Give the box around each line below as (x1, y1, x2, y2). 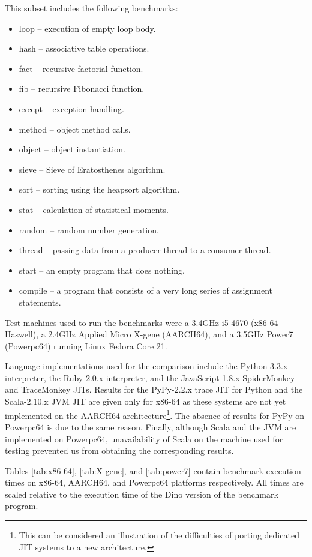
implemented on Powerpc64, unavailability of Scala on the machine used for (5, 432, 283, 445)
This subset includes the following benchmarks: (5, 2, 178, 14)
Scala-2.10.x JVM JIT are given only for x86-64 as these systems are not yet (5, 395, 286, 408)
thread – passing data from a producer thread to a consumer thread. (19, 244, 271, 256)
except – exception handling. (19, 102, 124, 115)
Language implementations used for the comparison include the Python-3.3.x (5, 360, 288, 372)
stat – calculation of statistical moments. (19, 203, 169, 215)
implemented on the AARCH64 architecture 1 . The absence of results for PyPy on (5, 407, 305, 421)
